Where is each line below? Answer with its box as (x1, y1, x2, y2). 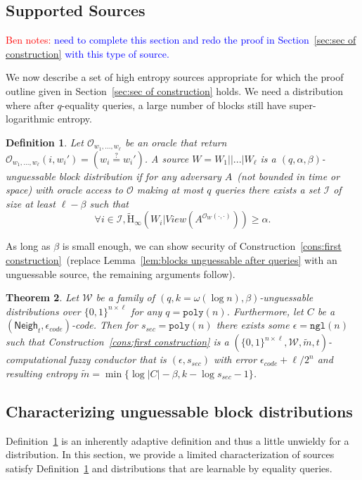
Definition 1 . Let (6, 134, 84, 149)
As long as (6, 239, 51, 253)
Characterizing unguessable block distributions (6, 400, 353, 422)
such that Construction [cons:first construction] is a (6, 334, 229, 349)
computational (6, 352, 66, 367)
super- (289, 97, 316, 112)
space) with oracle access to (6, 182, 123, 197)
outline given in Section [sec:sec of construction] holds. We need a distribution (6, 83, 344, 98)
